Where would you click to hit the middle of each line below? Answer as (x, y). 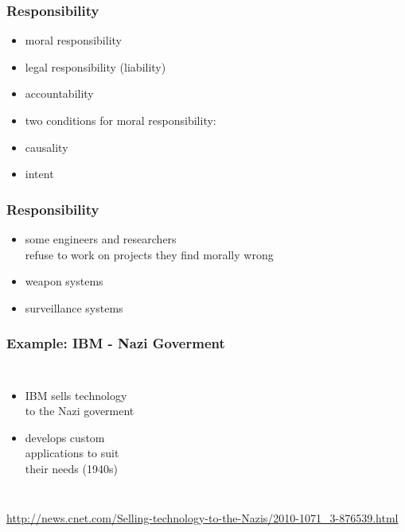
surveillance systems (74, 307)
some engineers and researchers (101, 239)
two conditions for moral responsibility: (121, 120)
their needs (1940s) (71, 468)
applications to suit (72, 453)
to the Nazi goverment (80, 411)
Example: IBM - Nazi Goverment (116, 343)
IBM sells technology (76, 395)
